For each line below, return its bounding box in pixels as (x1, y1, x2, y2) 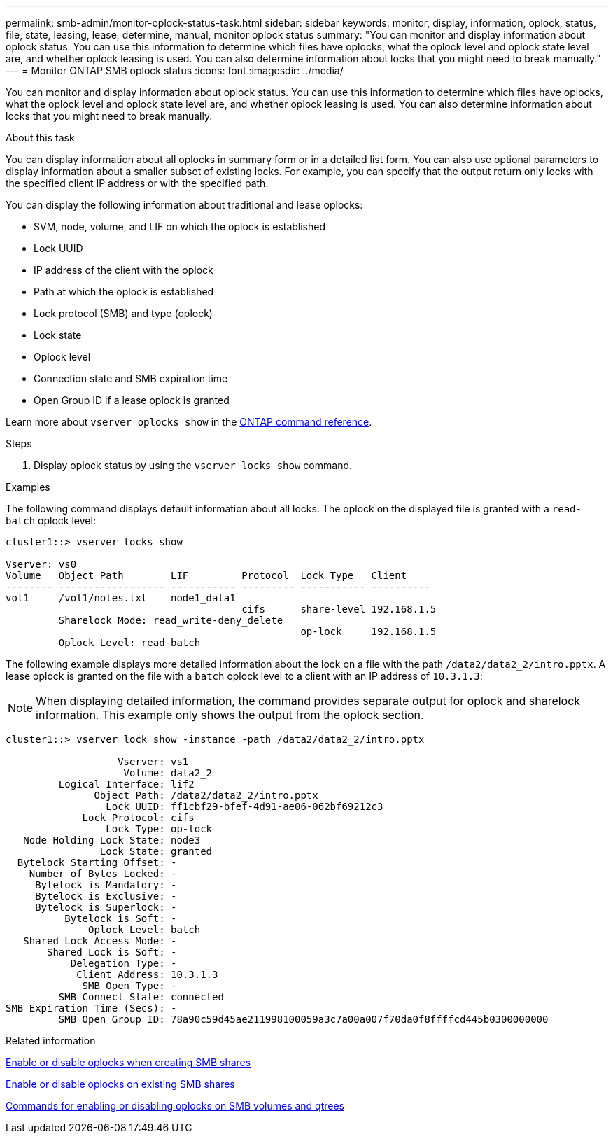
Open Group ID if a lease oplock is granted (34, 394, 230, 406)
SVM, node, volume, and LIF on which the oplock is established (34, 221, 326, 232)
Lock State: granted (99, 846, 213, 857)
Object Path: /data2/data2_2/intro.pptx (94, 790, 318, 801)
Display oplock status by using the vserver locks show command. (34, 459, 353, 471)
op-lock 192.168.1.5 (300, 626, 437, 637)
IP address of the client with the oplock (34, 264, 213, 276)
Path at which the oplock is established (34, 286, 214, 298)
